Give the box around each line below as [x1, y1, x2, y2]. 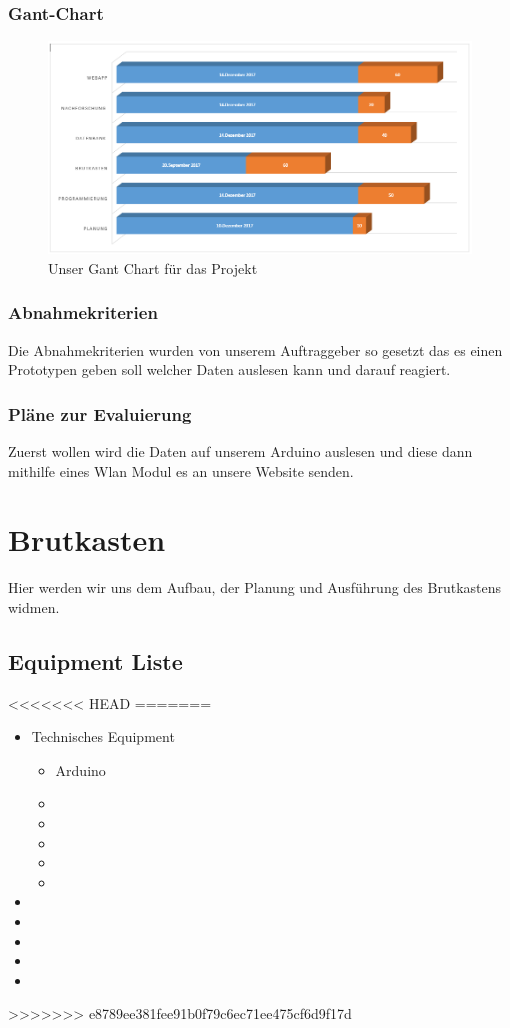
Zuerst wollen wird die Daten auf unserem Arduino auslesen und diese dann [8, 440, 473, 461]
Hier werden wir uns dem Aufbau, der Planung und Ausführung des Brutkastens [8, 577, 502, 598]
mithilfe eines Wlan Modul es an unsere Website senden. [8, 460, 354, 481]
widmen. [8, 596, 60, 617]
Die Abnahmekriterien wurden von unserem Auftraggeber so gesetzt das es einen [8, 339, 503, 360]
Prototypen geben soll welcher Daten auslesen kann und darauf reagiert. [8, 359, 451, 380]
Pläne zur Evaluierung [8, 401, 192, 426]
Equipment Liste [8, 645, 183, 676]
